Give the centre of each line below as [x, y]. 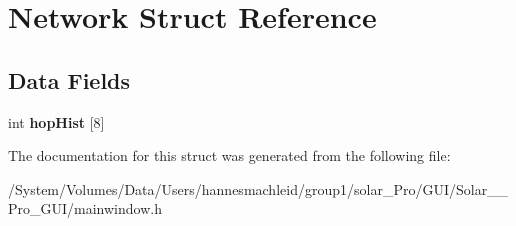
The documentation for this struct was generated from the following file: [229, 155]
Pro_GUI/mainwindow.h [85, 208]
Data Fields [69, 79]
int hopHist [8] [56, 121]
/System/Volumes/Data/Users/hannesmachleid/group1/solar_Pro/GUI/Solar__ [258, 188]
